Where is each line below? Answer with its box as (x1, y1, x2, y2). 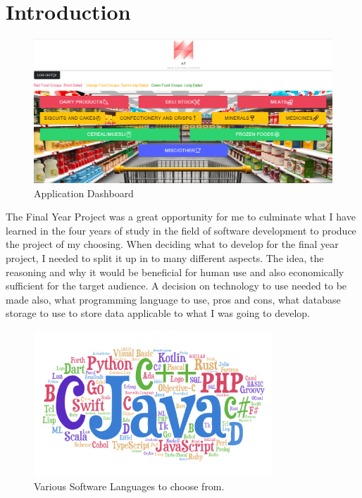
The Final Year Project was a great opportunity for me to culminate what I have (6, 209, 356, 224)
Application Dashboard (34, 185, 134, 200)
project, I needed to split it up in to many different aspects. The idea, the (6, 251, 324, 266)
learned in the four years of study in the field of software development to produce (6, 223, 356, 237)
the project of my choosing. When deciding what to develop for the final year (6, 237, 339, 251)
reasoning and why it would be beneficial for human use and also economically (6, 264, 344, 279)
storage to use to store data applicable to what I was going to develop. (6, 306, 311, 320)
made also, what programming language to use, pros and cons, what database (6, 292, 341, 306)
